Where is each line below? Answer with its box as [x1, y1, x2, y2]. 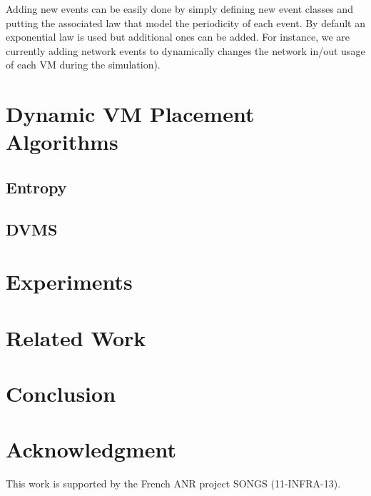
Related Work [6, 323, 146, 352]
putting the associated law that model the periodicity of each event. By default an [6, 15, 365, 30]
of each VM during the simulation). [6, 57, 161, 72]
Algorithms [6, 127, 118, 156]
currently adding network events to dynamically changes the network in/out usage [6, 43, 365, 58]
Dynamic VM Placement [6, 99, 255, 128]
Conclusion [6, 379, 116, 408]
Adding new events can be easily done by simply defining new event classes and [6, 1, 353, 16]
